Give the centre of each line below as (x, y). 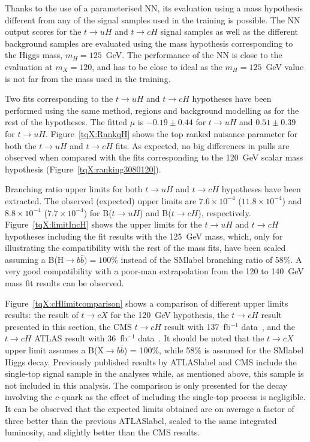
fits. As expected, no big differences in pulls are (202, 145)
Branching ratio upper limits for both (74, 189)
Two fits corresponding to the (59, 99)
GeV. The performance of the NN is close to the (194, 55)
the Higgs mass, (34, 55)
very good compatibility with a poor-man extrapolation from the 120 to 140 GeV (154, 271)
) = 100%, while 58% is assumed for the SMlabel (214, 350)
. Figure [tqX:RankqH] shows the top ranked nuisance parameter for (171, 133)
